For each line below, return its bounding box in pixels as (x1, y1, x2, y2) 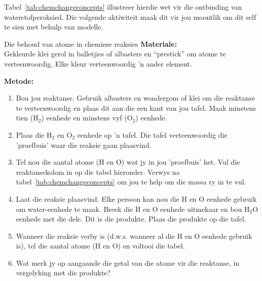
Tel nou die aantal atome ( (16, 157, 99, 167)
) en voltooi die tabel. (118, 240, 185, 251)
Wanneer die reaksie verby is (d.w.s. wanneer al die (16, 230, 175, 241)
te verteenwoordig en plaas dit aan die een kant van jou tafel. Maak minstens (16, 102, 256, 113)
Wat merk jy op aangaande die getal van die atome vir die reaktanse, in (16, 257, 240, 268)
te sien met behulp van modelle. (4, 21, 103, 32)
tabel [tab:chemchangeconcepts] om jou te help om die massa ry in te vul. (16, 176, 246, 187)
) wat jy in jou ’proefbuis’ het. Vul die (121, 157, 240, 167)
